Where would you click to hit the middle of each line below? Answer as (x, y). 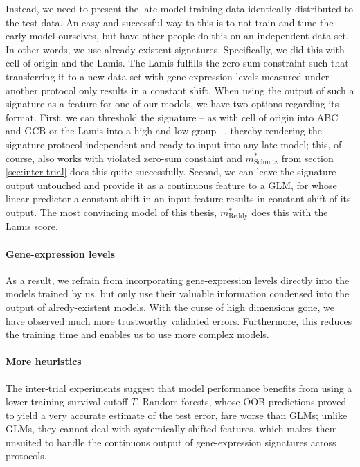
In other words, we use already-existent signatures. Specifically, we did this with (175, 49)
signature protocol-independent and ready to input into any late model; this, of (174, 144)
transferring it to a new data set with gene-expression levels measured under (168, 76)
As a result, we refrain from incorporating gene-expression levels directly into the (178, 280)
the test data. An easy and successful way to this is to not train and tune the (170, 22)
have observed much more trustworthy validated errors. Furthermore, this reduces (179, 320)
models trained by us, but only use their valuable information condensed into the (178, 293)
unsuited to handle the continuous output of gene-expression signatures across (171, 442)
